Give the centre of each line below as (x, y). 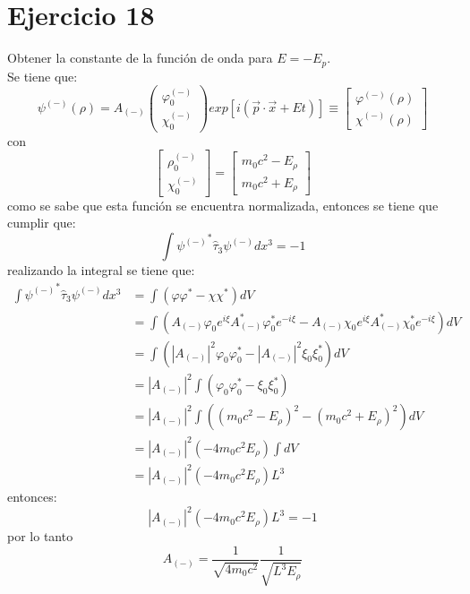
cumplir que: (42, 223)
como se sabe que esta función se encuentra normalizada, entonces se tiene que (223, 205)
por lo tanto (40, 536)
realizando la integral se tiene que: (101, 270)
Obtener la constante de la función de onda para (140, 58)
